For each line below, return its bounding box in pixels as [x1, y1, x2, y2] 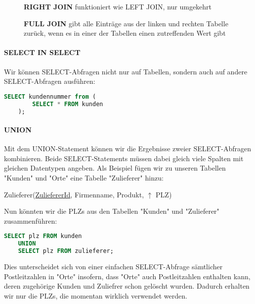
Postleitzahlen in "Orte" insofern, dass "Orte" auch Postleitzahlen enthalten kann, [4, 271, 251, 281]
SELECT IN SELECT [4, 47, 81, 58]
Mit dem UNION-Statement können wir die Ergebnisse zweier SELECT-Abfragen [4, 143, 252, 154]
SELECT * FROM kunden [32, 100, 103, 108]
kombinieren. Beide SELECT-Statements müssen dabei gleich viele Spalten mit [4, 153, 244, 163]
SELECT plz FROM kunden [4, 233, 82, 240]
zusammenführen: [4, 215, 57, 226]
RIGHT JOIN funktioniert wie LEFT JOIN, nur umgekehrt [24, 1, 212, 11]
